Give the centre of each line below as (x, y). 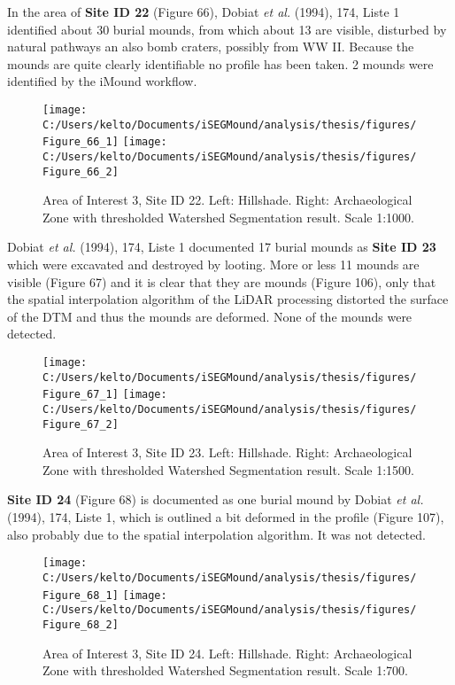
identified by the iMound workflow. (102, 81)
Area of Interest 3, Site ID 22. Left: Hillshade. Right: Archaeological (227, 200)
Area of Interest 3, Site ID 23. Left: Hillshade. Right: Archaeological (227, 452)
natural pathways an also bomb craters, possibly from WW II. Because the (211, 47)
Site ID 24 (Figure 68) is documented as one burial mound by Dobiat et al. (216, 499)
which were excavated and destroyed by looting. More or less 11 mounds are (213, 265)
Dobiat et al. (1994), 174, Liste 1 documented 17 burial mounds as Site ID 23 (222, 247)
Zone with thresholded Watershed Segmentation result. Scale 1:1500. (228, 469)
